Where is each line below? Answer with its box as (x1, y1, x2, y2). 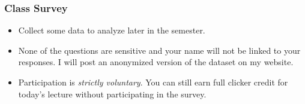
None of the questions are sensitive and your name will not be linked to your (18, 44, 301, 56)
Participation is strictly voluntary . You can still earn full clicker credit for (18, 76, 288, 88)
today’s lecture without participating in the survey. (18, 87, 207, 100)
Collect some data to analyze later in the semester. (18, 24, 205, 36)
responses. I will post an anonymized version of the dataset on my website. (18, 56, 294, 68)
